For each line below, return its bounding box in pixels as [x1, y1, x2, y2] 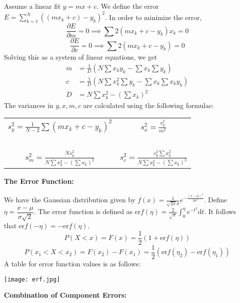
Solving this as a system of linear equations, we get [4, 52, 157, 62]
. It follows [204, 206, 236, 216]
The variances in [4, 100, 53, 110]
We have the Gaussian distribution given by [4, 195, 136, 205]
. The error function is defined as [34, 206, 133, 216]
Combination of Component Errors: [4, 290, 127, 300]
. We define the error [96, 1, 159, 11]
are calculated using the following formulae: [83, 100, 214, 110]
